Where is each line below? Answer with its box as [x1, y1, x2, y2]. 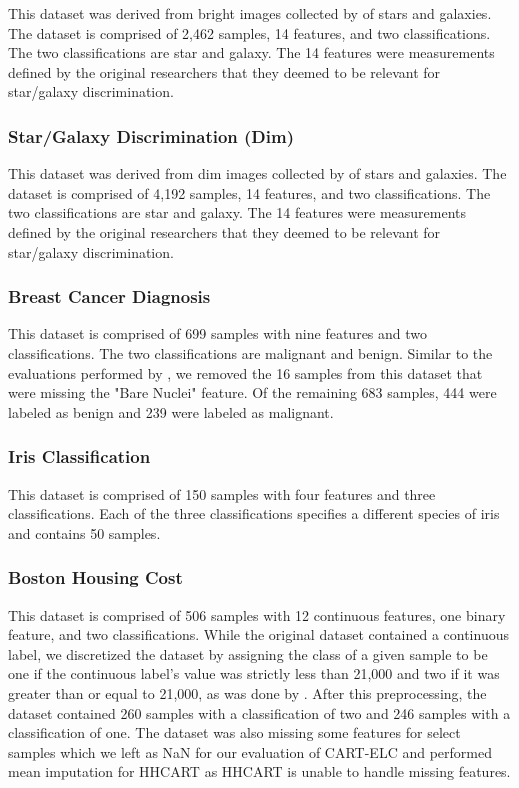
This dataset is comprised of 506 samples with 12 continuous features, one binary [8, 604, 506, 625]
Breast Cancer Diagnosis [8, 284, 211, 309]
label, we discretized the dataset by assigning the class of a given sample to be [8, 643, 488, 664]
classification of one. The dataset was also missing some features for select [8, 722, 461, 743]
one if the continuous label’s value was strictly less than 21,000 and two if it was [8, 663, 500, 684]
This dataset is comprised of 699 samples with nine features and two [8, 323, 428, 344]
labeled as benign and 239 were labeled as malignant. [8, 401, 334, 422]
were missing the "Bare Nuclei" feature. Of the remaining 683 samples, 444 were [8, 382, 497, 403]
